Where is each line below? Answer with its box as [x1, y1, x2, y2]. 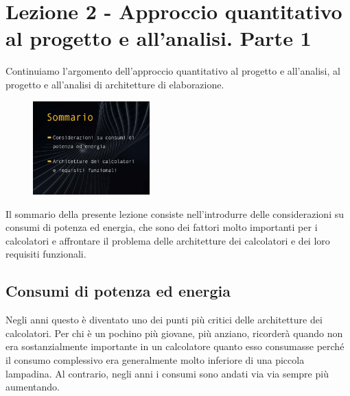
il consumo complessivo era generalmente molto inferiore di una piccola [5, 353, 305, 367]
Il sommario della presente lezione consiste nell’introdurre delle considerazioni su [5, 206, 345, 221]
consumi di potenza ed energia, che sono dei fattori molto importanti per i [5, 220, 318, 234]
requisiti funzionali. [5, 247, 86, 261]
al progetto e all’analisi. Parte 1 [5, 24, 312, 52]
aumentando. [5, 380, 60, 394]
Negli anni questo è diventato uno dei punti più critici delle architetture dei [5, 312, 323, 327]
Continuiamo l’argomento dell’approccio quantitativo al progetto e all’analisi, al [5, 64, 340, 78]
